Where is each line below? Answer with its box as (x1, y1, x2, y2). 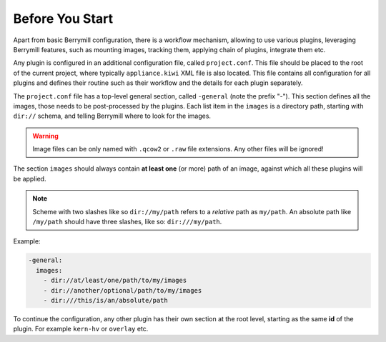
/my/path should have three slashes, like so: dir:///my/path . (32, 218, 222, 226)
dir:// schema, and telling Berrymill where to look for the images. (13, 111, 211, 121)
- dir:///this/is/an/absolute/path (43, 296, 168, 304)
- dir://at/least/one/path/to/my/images (43, 276, 187, 285)
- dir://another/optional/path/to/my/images (43, 286, 202, 294)
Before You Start (13, 11, 114, 26)
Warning (32, 131, 59, 140)
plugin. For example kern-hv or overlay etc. (13, 325, 149, 333)
